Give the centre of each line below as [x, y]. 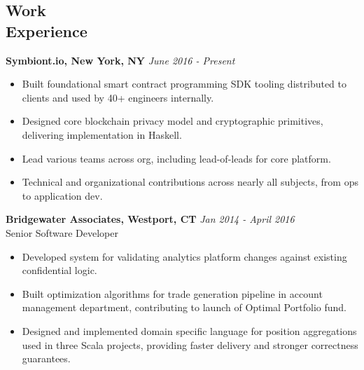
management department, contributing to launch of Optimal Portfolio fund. [184, 307]
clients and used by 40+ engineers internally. [118, 97]
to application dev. [62, 195]
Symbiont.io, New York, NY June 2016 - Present [120, 60]
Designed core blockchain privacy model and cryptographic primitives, [173, 121]
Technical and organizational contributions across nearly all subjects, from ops [190, 182]
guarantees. [46, 358]
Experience [47, 30]
